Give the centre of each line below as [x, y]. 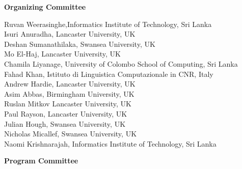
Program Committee [41, 161]
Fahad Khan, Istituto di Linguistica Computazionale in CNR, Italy [109, 74]
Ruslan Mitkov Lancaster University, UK [68, 104]
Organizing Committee [45, 7]
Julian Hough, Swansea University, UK [65, 123]
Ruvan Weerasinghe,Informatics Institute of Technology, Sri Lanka [108, 24]
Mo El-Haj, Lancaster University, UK [62, 54]
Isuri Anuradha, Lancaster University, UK [70, 34]
